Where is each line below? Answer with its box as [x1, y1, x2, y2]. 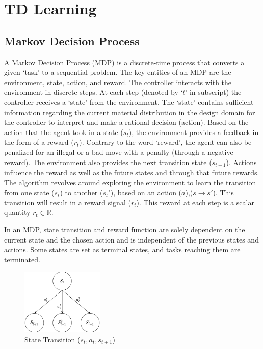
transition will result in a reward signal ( [4, 197, 131, 207]
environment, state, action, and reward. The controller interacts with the [4, 76, 232, 87]
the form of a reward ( [4, 137, 74, 147]
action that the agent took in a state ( [4, 126, 123, 137]
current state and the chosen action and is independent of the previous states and [4, 234, 259, 245]
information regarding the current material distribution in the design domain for [4, 106, 255, 117]
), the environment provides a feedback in [128, 126, 259, 137]
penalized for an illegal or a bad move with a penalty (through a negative [4, 146, 233, 157]
